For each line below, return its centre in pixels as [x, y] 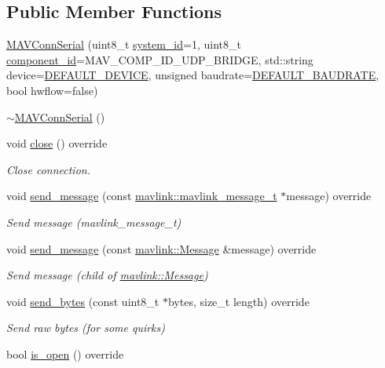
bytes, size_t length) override [238, 301]
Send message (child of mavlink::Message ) [107, 275]
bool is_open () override [65, 353]
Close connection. [48, 169]
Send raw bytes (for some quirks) [86, 328]
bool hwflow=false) [52, 90]
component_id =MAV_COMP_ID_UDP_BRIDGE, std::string [160, 59]
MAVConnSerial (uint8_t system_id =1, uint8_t [124, 44]
